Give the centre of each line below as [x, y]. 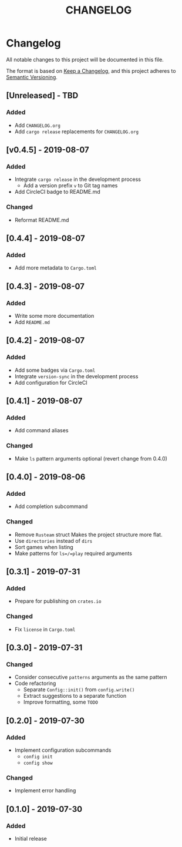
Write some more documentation [54, 315]
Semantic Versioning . [32, 77]
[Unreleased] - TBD [42, 95]
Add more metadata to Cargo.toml [55, 268]
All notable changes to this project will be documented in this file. [85, 59]
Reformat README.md [42, 220]
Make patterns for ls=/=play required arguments [73, 553]
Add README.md [32, 322]
